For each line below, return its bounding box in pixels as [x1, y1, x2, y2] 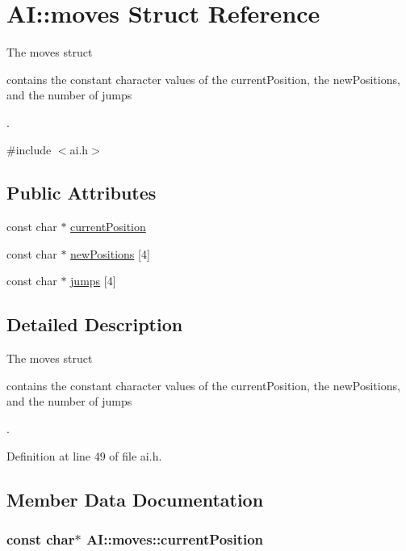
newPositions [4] [70, 245, 150, 262]
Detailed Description [6, 312, 183, 337]
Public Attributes [6, 180, 157, 205]
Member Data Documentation [6, 486, 264, 511]
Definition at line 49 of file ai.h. [6, 447, 162, 464]
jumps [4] [70, 272, 116, 289]
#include [6, 141, 52, 158]
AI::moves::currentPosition [86, 528, 264, 549]
